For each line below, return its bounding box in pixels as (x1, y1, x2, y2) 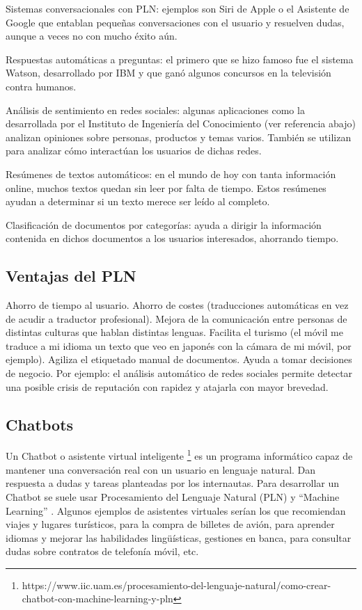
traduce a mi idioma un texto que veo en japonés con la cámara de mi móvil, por (6, 338, 352, 353)
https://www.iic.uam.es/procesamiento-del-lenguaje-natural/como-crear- (22, 577, 331, 592)
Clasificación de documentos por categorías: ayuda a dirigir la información (6, 217, 322, 232)
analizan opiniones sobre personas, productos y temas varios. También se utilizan (6, 129, 352, 144)
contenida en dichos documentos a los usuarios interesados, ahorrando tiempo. (6, 231, 339, 246)
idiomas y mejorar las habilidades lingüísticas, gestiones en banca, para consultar (6, 530, 352, 545)
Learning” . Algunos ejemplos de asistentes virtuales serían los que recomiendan (6, 503, 346, 517)
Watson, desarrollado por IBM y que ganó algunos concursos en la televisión (6, 65, 331, 80)
